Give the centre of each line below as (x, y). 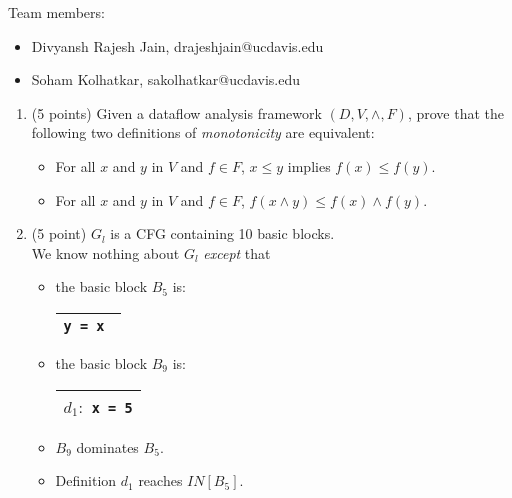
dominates (107, 446)
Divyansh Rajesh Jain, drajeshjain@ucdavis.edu (177, 45)
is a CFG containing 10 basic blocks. (222, 233)
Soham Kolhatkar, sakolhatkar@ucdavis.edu (166, 79)
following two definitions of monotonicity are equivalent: (203, 132)
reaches (160, 480)
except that (237, 252)
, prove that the (455, 112)
